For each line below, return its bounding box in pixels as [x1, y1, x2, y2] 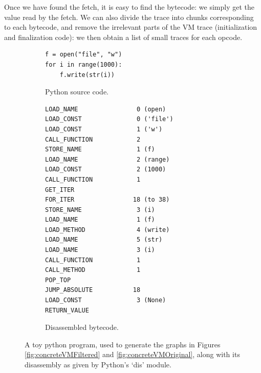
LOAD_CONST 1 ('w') [45, 125, 163, 133]
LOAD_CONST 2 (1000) [45, 166, 166, 173]
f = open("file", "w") [45, 51, 122, 58]
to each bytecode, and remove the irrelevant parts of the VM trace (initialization [4, 22, 257, 32]
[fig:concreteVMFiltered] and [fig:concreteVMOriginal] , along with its [25, 349, 240, 360]
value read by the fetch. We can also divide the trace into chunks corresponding [4, 11, 254, 22]
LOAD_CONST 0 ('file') [45, 115, 173, 123]
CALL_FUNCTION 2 [45, 135, 141, 143]
